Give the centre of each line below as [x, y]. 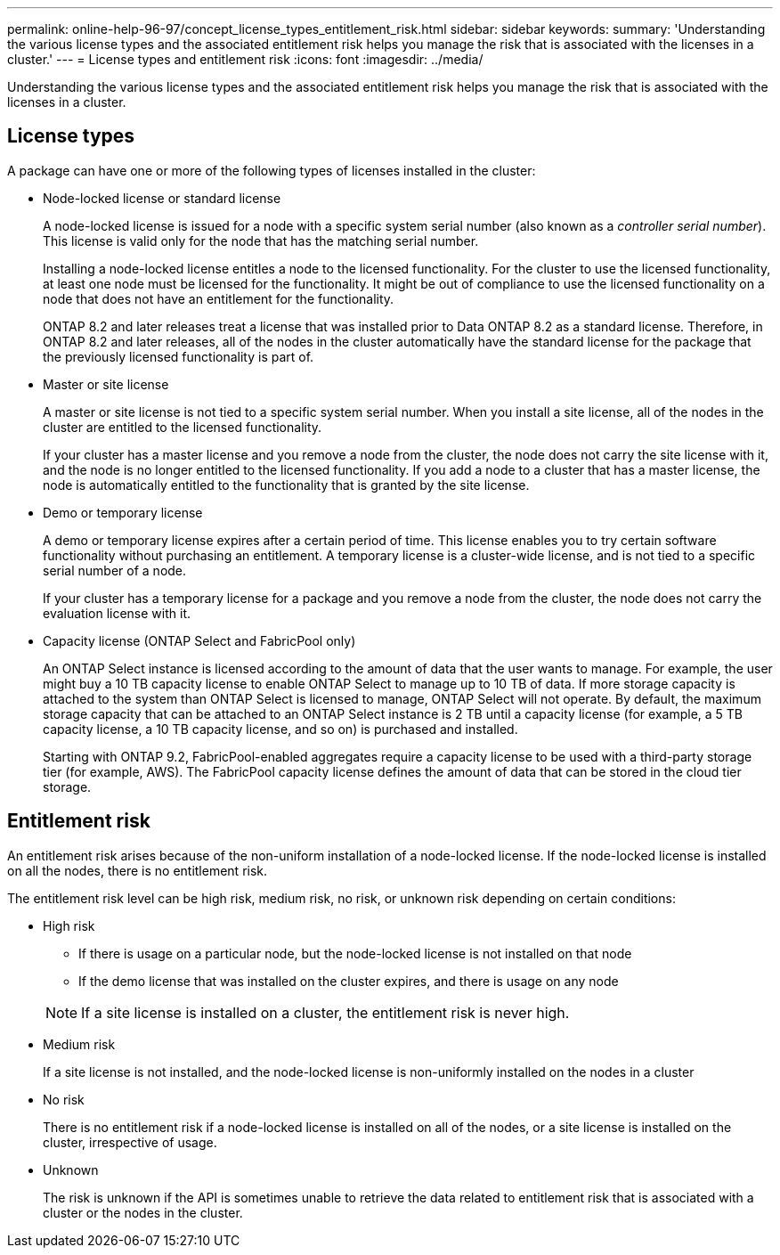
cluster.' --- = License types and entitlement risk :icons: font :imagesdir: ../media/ [245, 59]
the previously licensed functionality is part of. [179, 356]
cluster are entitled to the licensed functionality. [183, 427]
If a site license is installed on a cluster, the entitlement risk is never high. [325, 1012]
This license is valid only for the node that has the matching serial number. [261, 240]
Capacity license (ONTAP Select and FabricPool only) [199, 640]
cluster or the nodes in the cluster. [143, 1212]
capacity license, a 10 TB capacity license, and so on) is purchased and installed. [280, 729]
